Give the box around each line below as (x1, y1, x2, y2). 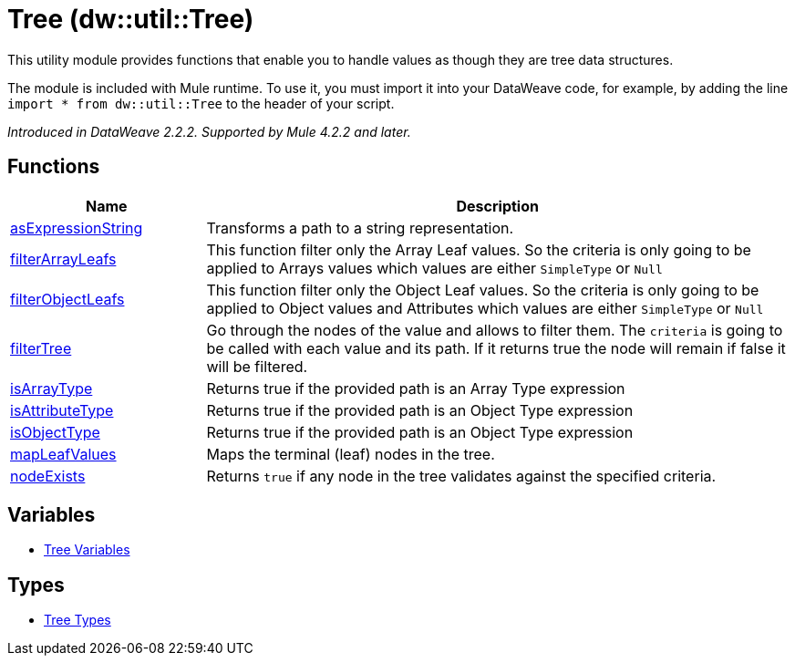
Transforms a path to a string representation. (206, 218, 514, 237)
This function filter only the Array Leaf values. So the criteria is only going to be (206, 240, 751, 259)
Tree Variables (44, 542, 130, 558)
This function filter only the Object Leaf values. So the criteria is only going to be (206, 280, 759, 299)
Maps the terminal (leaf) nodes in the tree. (206, 444, 495, 463)
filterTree (10, 338, 72, 357)
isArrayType (10, 378, 93, 398)
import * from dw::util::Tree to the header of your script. (7, 95, 395, 111)
